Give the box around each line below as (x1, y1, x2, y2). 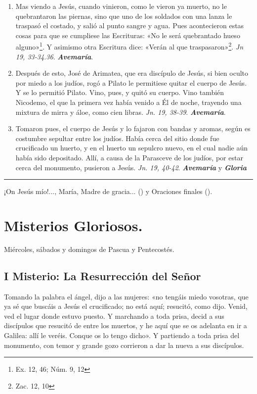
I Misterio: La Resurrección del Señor (4, 268, 201, 283)
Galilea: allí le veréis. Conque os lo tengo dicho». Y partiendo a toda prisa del (4, 330, 240, 341)
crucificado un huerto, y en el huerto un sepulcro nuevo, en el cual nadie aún (15, 143, 248, 153)
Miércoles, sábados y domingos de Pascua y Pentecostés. (4, 244, 174, 254)
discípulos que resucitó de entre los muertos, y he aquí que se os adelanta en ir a (4, 320, 247, 331)
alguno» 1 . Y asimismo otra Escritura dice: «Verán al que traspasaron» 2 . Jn (15, 40, 244, 52)
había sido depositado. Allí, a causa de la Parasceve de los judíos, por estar (15, 152, 243, 162)
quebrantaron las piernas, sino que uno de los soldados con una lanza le (15, 10, 232, 21)
